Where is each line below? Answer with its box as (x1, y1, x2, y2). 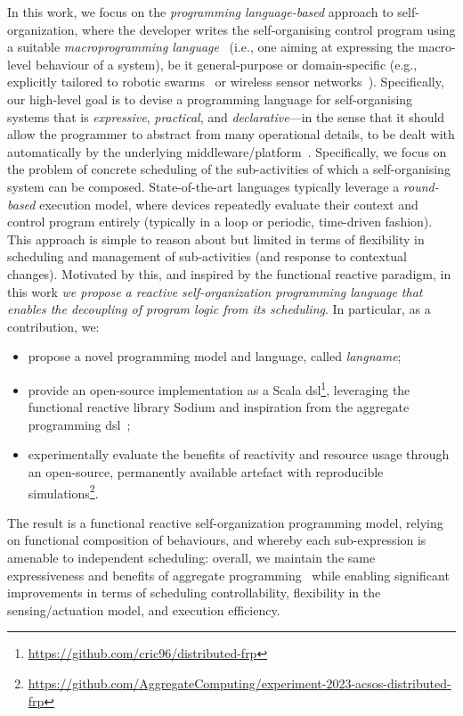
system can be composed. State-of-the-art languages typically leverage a (7, 177, 400, 195)
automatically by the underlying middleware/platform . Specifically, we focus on (7, 142, 447, 160)
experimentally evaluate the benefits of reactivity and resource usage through (28, 445, 450, 464)
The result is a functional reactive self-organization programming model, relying (7, 513, 443, 531)
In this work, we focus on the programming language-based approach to (7, 3, 394, 21)
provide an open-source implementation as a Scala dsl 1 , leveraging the (28, 377, 410, 399)
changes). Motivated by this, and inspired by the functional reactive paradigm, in (7, 264, 451, 283)
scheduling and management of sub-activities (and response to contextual (7, 247, 407, 266)
